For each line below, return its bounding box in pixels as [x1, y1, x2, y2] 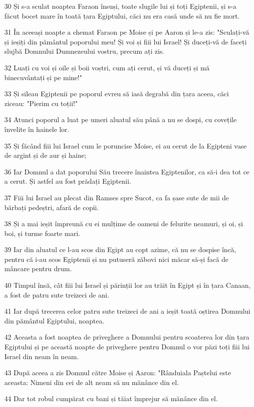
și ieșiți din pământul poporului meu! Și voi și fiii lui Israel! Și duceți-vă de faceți [4, 36, 247, 46]
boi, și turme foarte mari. [4, 228, 80, 238]
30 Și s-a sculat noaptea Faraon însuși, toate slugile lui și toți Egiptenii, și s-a [4, 1, 236, 11]
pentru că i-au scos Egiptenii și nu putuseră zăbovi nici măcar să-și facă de [4, 254, 229, 264]
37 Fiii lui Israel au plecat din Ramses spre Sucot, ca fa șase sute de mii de [4, 192, 229, 202]
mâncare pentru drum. [4, 263, 72, 274]
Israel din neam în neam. [4, 351, 79, 361]
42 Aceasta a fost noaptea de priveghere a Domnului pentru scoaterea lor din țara [4, 332, 250, 342]
